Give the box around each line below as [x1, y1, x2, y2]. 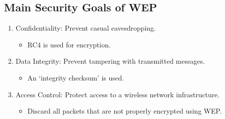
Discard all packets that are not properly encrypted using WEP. [27, 106, 222, 116]
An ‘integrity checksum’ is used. [27, 72, 124, 82]
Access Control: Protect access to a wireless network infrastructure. [15, 89, 220, 99]
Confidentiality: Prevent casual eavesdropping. [15, 23, 156, 33]
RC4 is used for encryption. [27, 39, 111, 49]
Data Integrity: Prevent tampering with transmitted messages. [15, 56, 205, 66]
